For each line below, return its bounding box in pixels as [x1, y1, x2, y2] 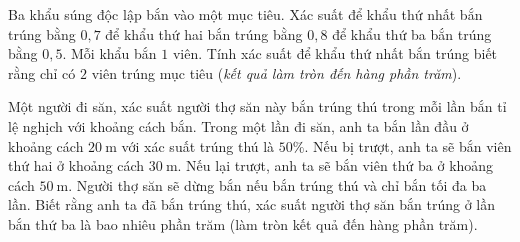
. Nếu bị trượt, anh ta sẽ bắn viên [304, 135, 512, 156]
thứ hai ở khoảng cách [8, 155, 145, 176]
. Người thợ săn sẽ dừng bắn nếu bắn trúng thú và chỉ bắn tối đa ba [68, 174, 487, 195]
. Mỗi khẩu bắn [62, 43, 157, 64]
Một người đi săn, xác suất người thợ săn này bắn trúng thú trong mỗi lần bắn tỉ [8, 96, 507, 117]
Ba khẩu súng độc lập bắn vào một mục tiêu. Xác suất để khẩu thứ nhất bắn [8, 4, 483, 24]
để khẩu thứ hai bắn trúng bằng [105, 23, 303, 44]
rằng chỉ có [8, 62, 76, 83]
